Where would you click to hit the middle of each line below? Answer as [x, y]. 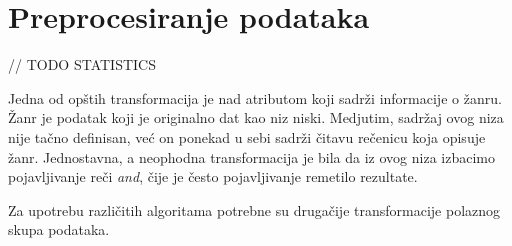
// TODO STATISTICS [82, 64]
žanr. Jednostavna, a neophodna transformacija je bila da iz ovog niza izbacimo [251, 156]
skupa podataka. [59, 229]
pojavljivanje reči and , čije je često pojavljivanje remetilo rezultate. [213, 176]
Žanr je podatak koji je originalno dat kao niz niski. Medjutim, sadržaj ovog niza [256, 117]
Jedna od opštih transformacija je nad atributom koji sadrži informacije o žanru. [255, 97]
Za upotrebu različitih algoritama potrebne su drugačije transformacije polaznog [254, 209]
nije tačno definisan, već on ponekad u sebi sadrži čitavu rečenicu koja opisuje [247, 136]
